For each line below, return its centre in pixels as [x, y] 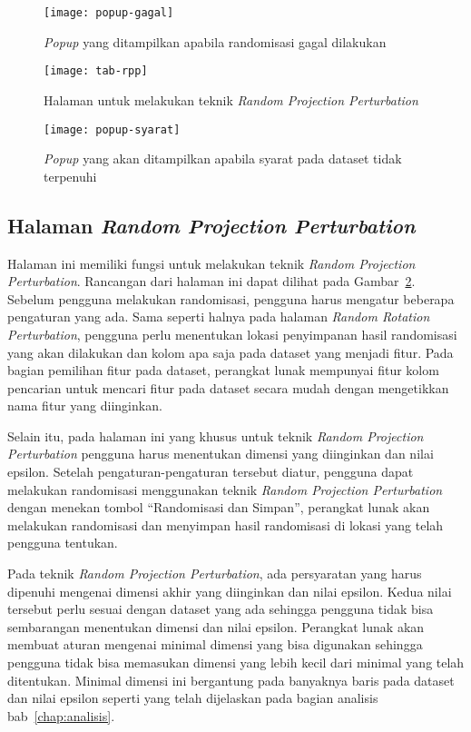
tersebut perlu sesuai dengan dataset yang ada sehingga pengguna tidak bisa [221, 609]
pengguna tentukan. [63, 543]
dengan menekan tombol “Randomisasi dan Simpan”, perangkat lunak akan [219, 507]
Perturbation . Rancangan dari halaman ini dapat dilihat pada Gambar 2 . [211, 281]
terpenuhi [70, 176]
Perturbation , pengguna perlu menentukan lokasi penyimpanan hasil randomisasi [232, 334]
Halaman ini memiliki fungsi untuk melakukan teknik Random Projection [211, 263]
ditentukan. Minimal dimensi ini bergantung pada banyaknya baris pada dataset [231, 680]
